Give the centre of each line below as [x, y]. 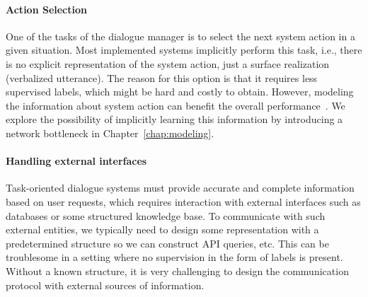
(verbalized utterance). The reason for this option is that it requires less [162, 77]
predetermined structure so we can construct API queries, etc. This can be [167, 243]
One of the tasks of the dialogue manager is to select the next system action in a [180, 36]
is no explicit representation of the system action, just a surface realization [168, 63]
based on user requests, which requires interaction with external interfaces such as [183, 201]
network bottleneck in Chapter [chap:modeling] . [110, 133]
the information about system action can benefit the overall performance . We [176, 105]
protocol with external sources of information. [105, 285]
